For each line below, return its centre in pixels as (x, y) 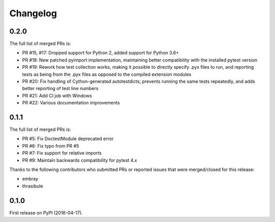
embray (30, 179)
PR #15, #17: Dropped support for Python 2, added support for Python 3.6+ (101, 53)
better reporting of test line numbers (60, 89)
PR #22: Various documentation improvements (71, 103)
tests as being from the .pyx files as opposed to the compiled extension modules (107, 74)
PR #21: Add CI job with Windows (57, 95)
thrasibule (33, 186)
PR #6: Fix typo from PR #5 (51, 146)
